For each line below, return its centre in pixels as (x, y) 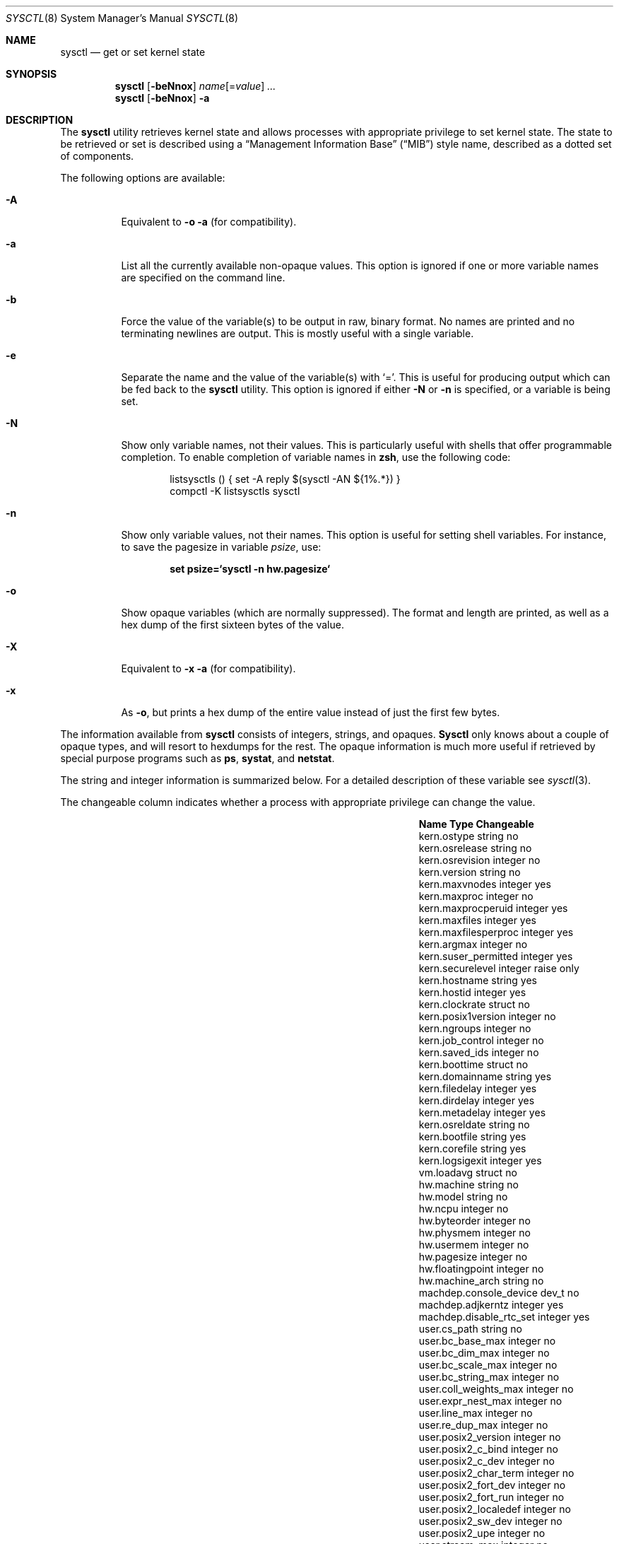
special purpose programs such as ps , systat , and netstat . (198, 758)
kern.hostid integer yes (472, 992)
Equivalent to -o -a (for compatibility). (209, 222)
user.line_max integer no (476, 1413)
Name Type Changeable (476, 824)
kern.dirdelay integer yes (477, 1100)
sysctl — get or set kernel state (133, 52)
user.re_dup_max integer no (483, 1425)
